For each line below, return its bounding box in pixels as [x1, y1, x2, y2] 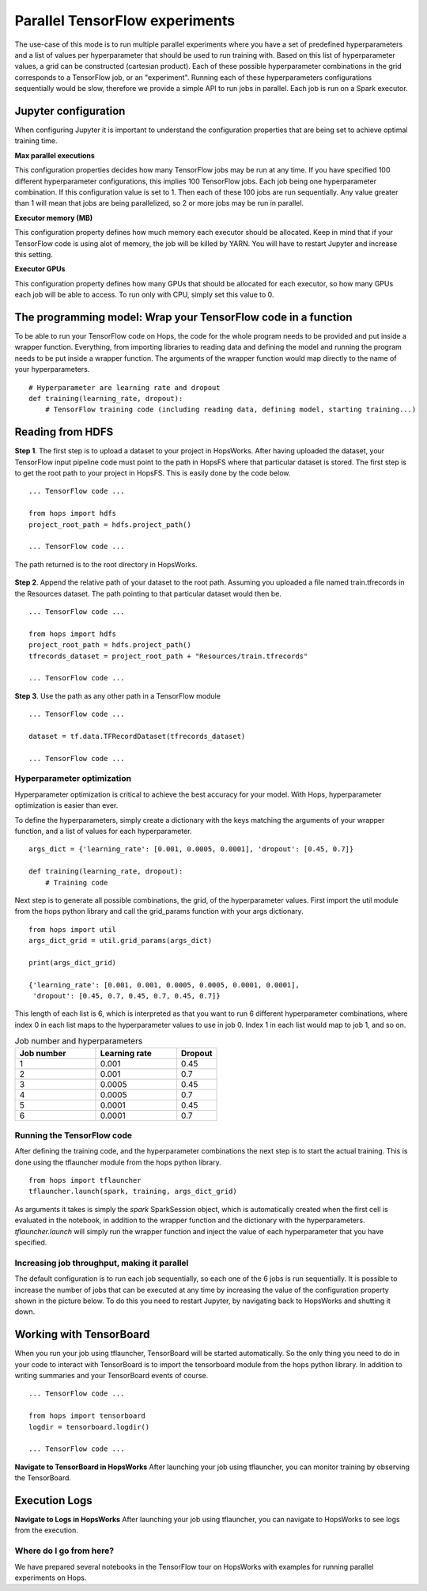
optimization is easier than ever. [14, 801, 119, 810]
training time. [14, 136, 58, 146]
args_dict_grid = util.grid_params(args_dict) [28, 936, 213, 945]
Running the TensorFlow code [14, 1130, 132, 1141]
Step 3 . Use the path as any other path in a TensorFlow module [14, 691, 221, 700]
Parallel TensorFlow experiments [14, 12, 236, 29]
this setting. [14, 249, 53, 259]
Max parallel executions [14, 150, 95, 160]
